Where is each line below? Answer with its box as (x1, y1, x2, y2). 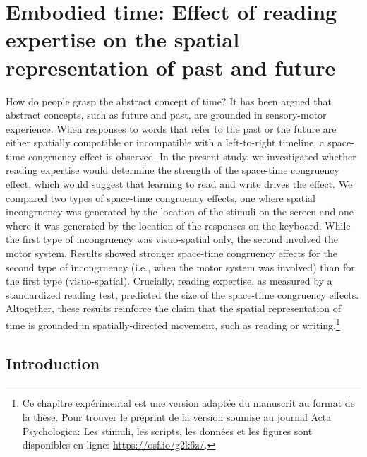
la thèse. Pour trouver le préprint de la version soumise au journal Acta (22, 410, 332, 425)
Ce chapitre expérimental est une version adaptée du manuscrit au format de (22, 396, 355, 410)
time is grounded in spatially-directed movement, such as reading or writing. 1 (6, 316, 340, 332)
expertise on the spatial (6, 25, 240, 54)
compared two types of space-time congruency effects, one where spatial (6, 190, 316, 205)
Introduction (6, 352, 100, 374)
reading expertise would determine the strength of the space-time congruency (6, 162, 339, 177)
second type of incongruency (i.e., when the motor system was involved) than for (6, 259, 355, 274)
